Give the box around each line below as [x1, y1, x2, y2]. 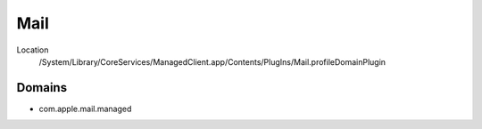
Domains [16, 80, 67, 95]
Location [16, 44, 49, 55]
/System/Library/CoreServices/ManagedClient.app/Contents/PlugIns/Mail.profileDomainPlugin [38, 56, 386, 67]
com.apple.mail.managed [38, 103, 132, 114]
